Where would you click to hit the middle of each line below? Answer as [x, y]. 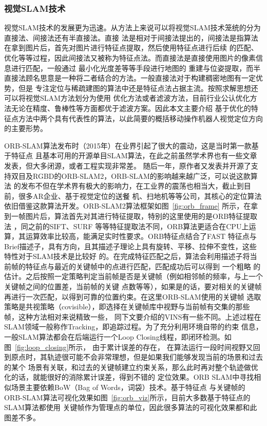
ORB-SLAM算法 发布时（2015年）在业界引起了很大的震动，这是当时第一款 [128, 145]
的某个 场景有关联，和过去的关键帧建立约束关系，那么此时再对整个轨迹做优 [131, 367]
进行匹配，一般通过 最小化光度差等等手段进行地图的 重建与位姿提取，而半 [136, 68]
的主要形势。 [26, 128]
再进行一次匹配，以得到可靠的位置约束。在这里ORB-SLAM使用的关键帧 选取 [133, 296]
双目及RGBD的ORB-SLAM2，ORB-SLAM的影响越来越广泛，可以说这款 [131, 175]
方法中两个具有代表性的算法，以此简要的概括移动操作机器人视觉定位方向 [140, 118]
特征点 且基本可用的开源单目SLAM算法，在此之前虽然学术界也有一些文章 [134, 155]
